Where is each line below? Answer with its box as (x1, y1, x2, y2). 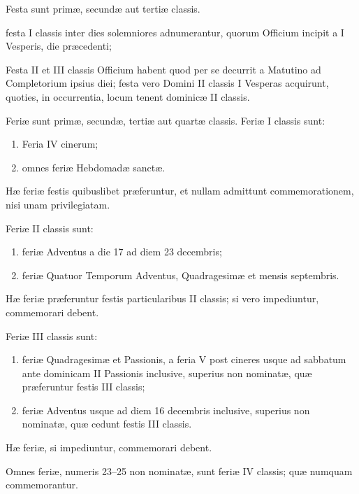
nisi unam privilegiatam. (6, 197, 110, 211)
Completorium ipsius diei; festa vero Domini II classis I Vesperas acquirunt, (6, 76, 329, 90)
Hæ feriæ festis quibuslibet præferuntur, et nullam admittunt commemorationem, (6, 183, 354, 198)
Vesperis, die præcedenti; (6, 38, 112, 53)
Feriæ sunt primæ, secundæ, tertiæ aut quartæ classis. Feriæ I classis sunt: (6, 113, 325, 127)
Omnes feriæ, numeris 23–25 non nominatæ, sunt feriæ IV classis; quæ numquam (6, 463, 353, 478)
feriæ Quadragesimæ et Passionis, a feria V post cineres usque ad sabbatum (22, 352, 346, 367)
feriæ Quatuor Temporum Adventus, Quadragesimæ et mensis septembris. (22, 267, 339, 282)
